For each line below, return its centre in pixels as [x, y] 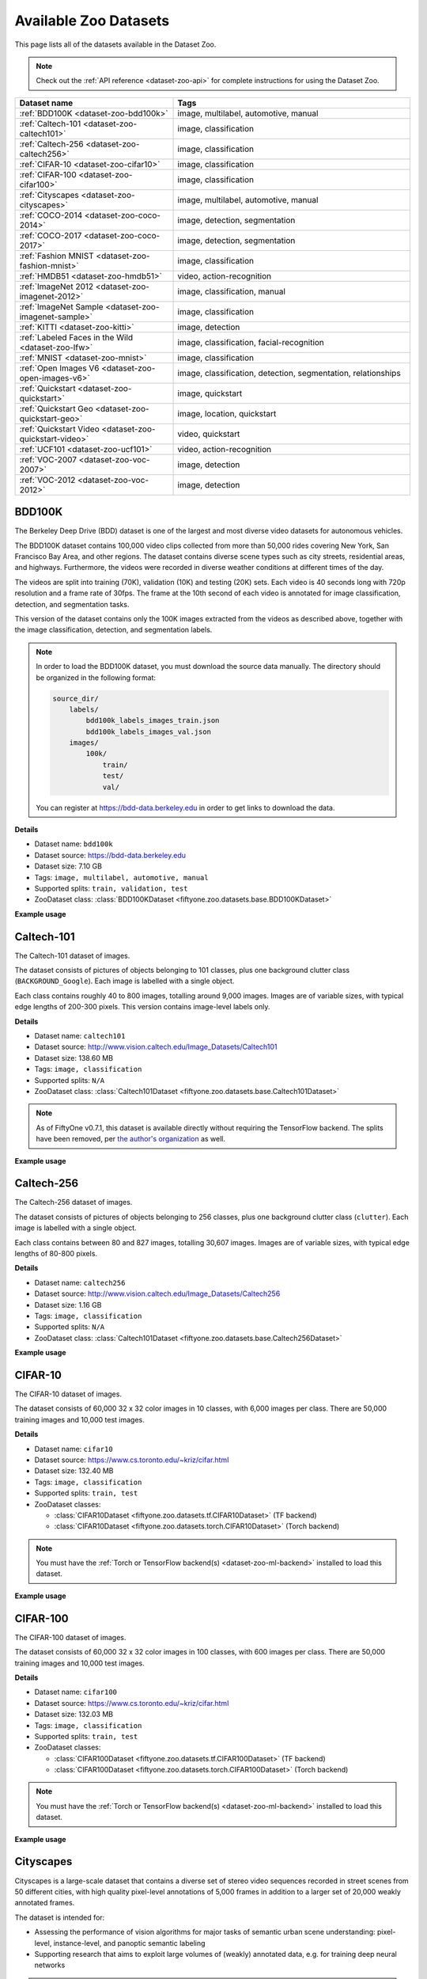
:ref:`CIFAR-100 [48, 174]
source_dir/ [76, 698]
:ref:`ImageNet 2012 [57, 287]
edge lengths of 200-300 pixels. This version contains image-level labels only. [142, 1007]
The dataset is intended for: [60, 1917]
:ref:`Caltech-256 [51, 144]
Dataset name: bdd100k [74, 844]
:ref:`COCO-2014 [51, 215]
